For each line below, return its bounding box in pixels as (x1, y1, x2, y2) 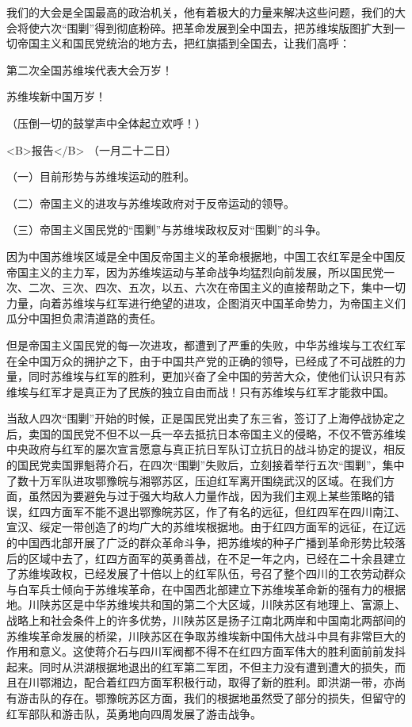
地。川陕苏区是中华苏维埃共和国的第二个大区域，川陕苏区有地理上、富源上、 (6, 596, 406, 613)
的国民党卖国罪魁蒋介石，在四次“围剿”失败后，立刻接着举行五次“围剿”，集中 (6, 457, 405, 473)
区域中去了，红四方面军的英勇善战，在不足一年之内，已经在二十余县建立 (28, 549, 406, 566)
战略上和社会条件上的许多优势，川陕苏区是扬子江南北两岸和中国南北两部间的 (6, 612, 406, 628)
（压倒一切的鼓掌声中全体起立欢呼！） (6, 114, 206, 131)
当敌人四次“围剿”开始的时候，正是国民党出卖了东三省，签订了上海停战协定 (6, 410, 395, 427)
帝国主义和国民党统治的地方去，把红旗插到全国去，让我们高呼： (17, 35, 350, 52)
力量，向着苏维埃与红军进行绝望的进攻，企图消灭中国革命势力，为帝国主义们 (6, 294, 406, 311)
